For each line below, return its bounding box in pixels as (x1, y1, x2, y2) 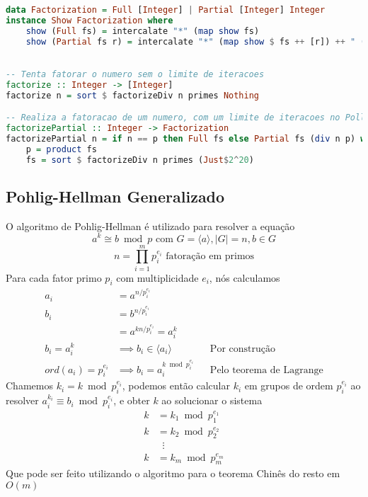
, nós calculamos (209, 270, 280, 285)
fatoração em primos (166, 251, 255, 262)
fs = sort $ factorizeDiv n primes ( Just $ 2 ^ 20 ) (25, 154, 254, 165)
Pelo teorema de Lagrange (209, 365, 323, 375)
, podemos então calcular (122, 378, 230, 393)
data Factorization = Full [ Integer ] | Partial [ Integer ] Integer (6, 5, 326, 15)
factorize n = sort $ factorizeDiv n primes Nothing (6, 90, 260, 101)
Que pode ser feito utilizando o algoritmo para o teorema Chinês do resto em (6, 466, 340, 481)
